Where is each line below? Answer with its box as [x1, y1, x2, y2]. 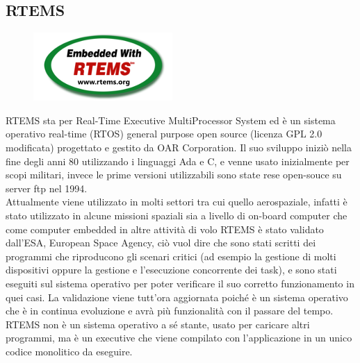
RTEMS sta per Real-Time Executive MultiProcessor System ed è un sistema [6, 112, 336, 127]
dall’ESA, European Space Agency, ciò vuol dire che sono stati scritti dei [6, 235, 316, 250]
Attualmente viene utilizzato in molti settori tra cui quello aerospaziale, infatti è [6, 194, 347, 209]
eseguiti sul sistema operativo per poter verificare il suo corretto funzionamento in [6, 276, 354, 290]
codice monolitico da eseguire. [6, 344, 133, 358]
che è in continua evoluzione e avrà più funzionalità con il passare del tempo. [6, 303, 334, 318]
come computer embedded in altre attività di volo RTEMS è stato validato [6, 221, 324, 236]
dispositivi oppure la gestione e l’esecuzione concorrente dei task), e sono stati [6, 262, 337, 277]
